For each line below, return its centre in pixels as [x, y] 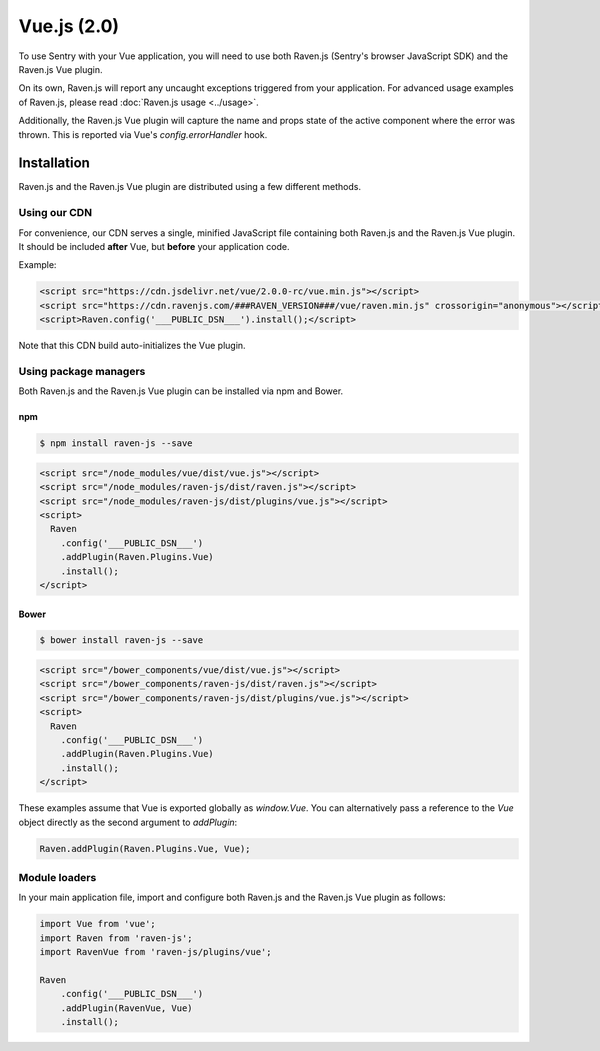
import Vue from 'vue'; [98, 924]
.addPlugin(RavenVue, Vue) [127, 1008]
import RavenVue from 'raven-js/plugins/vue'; [155, 952]
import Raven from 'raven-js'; [116, 938]
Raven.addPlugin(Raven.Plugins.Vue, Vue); [145, 848]
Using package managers [82, 371]
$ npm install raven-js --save [116, 443]
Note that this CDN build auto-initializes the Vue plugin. [132, 346]
